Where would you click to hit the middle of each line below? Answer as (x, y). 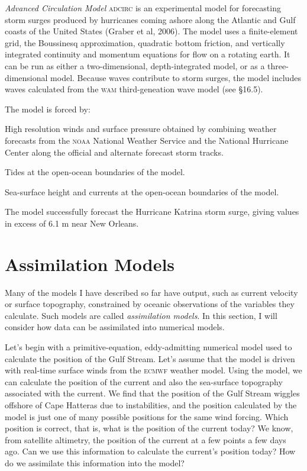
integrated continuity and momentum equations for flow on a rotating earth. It (148, 54)
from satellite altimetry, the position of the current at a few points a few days (146, 439)
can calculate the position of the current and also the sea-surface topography (144, 381)
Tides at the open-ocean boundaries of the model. (95, 172)
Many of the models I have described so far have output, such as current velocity (151, 292)
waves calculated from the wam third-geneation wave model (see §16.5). (134, 89)
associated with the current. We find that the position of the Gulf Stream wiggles (152, 393)
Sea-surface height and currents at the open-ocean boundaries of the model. (142, 191)
